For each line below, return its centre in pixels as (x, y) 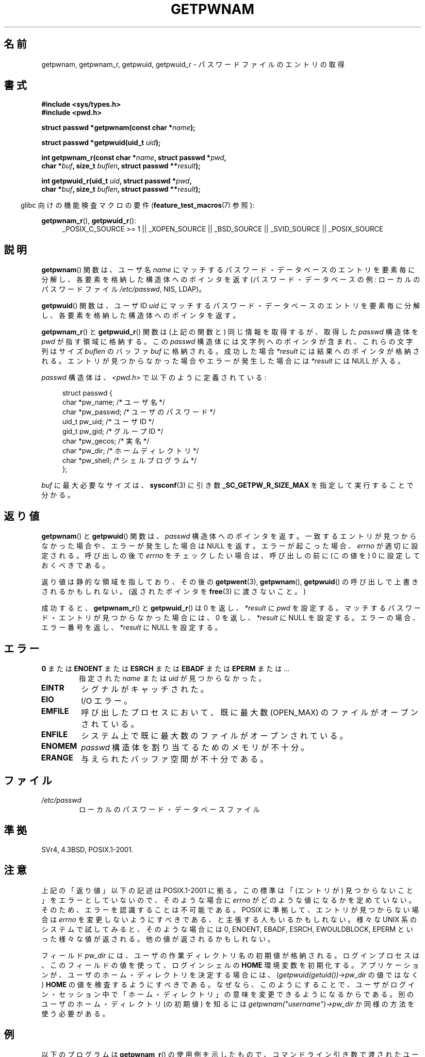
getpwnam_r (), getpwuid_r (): (89, 221)
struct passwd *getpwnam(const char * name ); (118, 128)
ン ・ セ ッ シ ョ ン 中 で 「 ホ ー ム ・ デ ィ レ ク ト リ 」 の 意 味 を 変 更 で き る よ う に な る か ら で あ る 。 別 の (228, 994)
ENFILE (54, 734)
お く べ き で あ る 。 (75, 565)
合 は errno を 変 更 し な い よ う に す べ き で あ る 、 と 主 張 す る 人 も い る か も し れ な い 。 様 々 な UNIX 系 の (229, 919)
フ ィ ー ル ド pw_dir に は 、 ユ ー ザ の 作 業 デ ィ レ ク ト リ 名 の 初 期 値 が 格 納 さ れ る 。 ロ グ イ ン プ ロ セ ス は (230, 955)
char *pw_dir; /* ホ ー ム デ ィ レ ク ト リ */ (131, 451)
